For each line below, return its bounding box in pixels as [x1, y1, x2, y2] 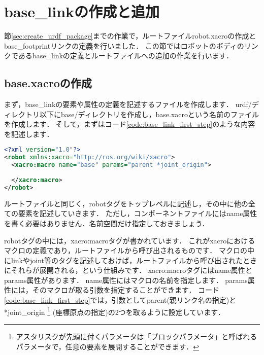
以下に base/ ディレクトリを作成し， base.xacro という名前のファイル [39, 109, 259, 119]
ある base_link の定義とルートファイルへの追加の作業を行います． [18, 50, 234, 61]
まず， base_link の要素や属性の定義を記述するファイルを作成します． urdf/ [4, 99, 252, 110]
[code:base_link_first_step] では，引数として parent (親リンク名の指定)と [4, 295, 237, 305]
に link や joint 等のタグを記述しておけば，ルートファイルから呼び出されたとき [4, 255, 257, 265]
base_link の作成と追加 [4, 1, 160, 22]
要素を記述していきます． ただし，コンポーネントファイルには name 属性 [18, 208, 257, 219]
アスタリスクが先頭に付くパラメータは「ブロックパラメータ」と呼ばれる [16, 331, 257, 341]
